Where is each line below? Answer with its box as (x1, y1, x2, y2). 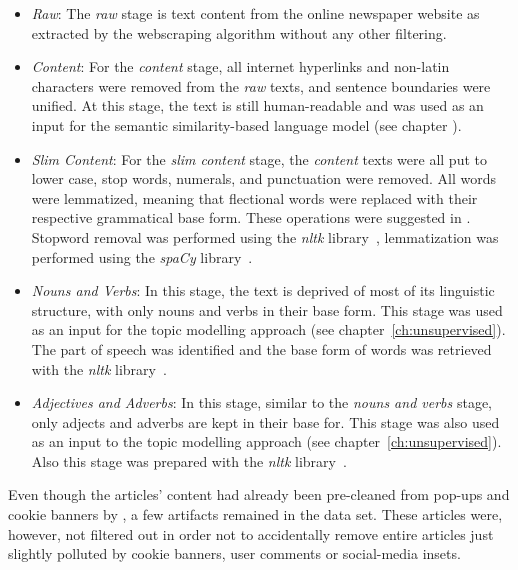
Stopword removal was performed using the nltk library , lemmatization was (31, 226, 499, 247)
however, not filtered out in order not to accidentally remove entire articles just (8, 523, 494, 544)
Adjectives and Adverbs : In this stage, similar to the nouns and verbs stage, (31, 392, 492, 413)
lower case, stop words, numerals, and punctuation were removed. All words (31, 168, 496, 189)
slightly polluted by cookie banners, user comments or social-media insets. (8, 543, 461, 564)
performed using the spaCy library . (31, 246, 253, 267)
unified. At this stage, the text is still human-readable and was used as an (31, 95, 484, 116)
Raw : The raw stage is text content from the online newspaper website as (31, 3, 480, 23)
